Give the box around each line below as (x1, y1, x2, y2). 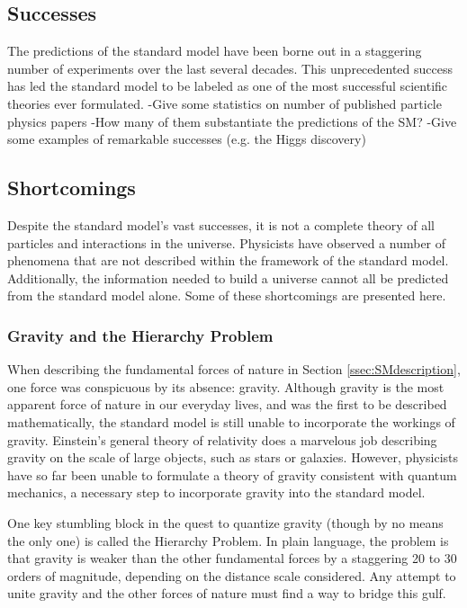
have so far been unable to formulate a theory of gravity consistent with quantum (7, 465, 457, 484)
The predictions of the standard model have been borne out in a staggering (7, 41, 422, 60)
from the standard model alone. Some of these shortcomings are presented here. (7, 286, 446, 305)
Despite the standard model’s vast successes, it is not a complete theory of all (7, 215, 435, 234)
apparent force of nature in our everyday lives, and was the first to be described (7, 395, 447, 414)
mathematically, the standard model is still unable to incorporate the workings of (7, 412, 455, 431)
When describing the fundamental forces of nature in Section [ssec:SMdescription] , (7, 360, 461, 379)
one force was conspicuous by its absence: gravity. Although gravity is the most (7, 377, 445, 396)
